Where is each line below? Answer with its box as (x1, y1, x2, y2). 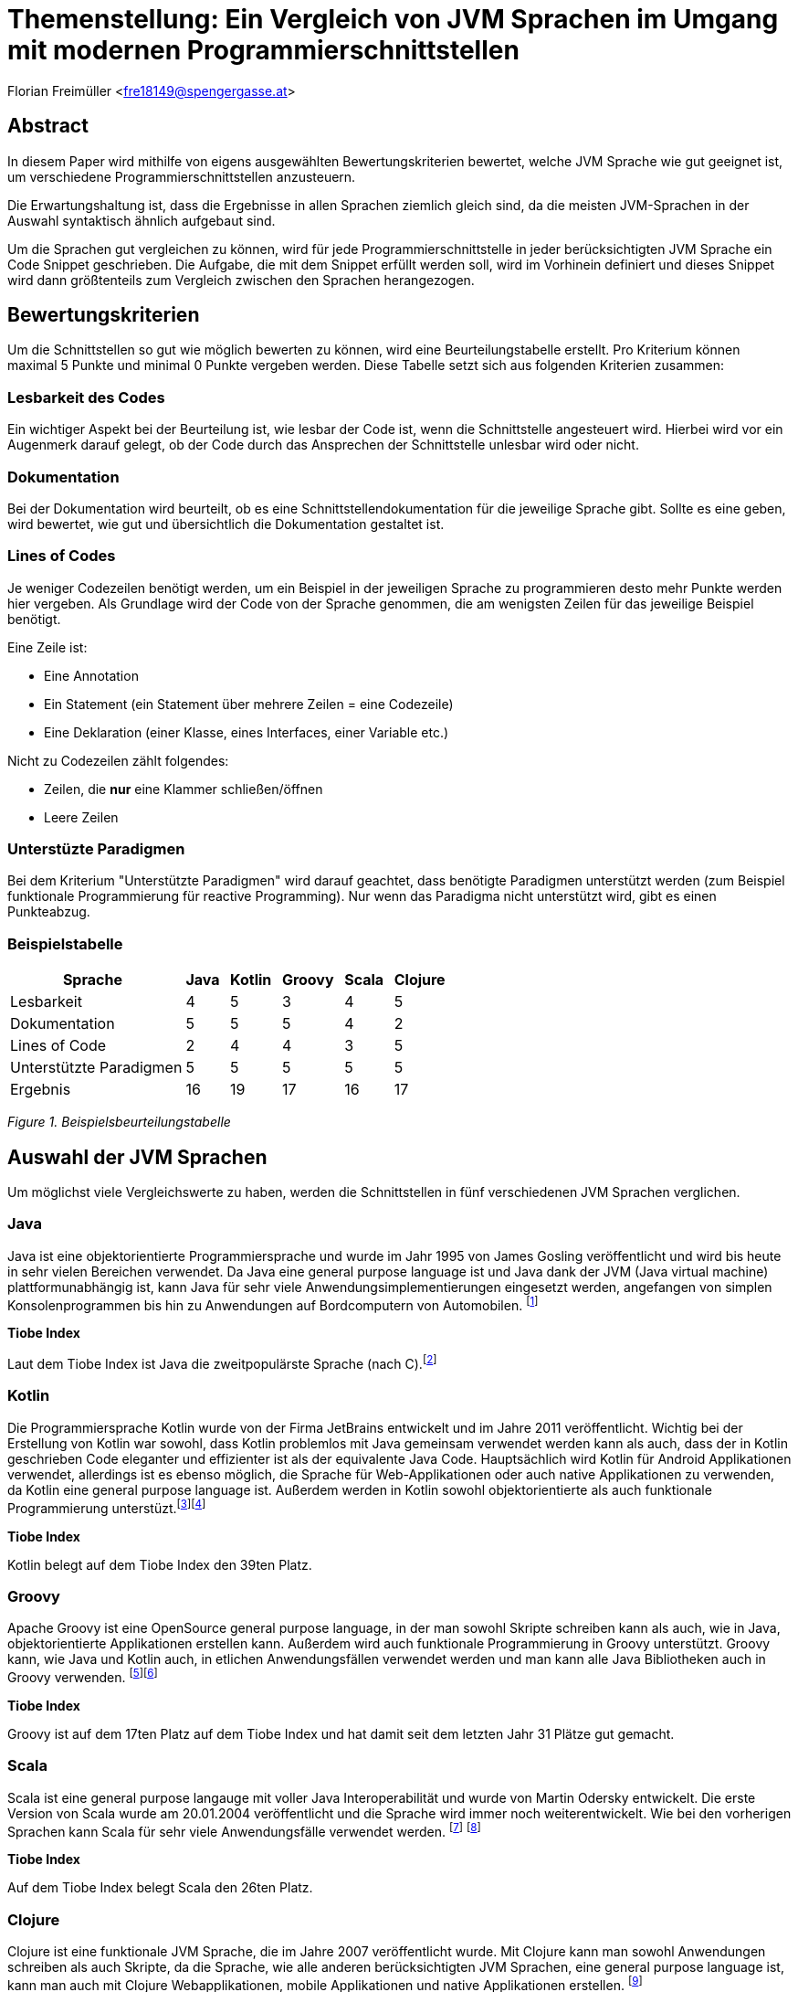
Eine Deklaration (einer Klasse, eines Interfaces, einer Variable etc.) (44, 724, 449, 740)
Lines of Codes (7, 546, 116, 566)
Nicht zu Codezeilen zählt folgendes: (7, 752, 229, 768)
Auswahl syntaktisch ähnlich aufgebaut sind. (7, 212, 276, 228)
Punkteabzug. (7, 904, 90, 920)
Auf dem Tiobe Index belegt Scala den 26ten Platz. (7, 1880, 313, 1896)
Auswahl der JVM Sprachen (7, 1145, 268, 1169)
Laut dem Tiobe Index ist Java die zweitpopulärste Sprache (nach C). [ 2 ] (7, 1353, 437, 1372)
